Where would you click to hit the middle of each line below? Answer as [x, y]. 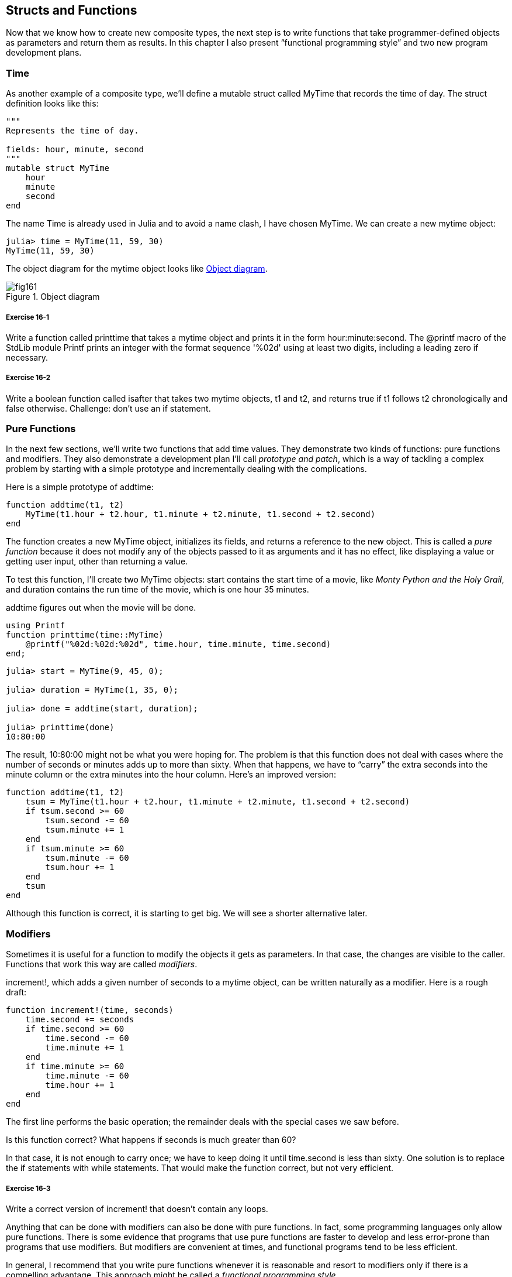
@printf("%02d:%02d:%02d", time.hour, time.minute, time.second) [178, 644]
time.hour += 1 [80, 1085]
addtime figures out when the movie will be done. [101, 608]
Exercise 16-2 [28, 378]
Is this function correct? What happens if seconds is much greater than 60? [151, 1140]
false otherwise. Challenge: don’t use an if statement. [108, 408]
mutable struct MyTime [58, 168]
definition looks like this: [52, 104]
